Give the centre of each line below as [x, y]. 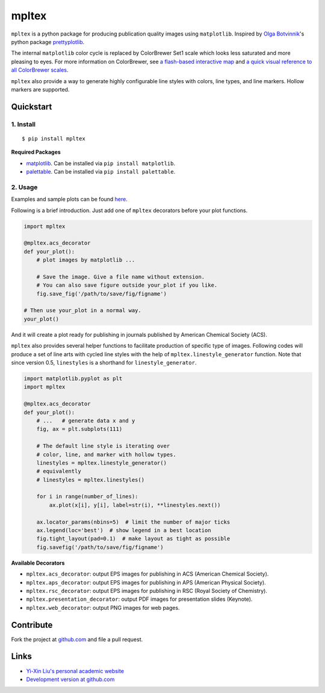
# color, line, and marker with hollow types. [107, 454]
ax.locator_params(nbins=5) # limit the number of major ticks [133, 522]
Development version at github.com [70, 679]
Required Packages [36, 152]
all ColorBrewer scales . [40, 70]
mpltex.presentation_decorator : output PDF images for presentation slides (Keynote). [139, 599]
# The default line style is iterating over [103, 446]
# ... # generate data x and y [86, 421]
